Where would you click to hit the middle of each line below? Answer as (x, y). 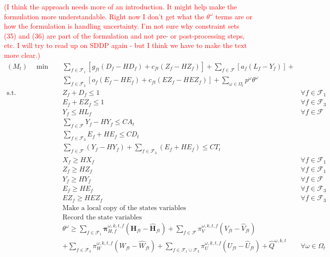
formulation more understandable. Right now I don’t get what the (104, 16)
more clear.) (22, 55)
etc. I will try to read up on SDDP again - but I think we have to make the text (126, 45)
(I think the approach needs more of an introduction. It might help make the (120, 6)
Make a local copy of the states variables (124, 208)
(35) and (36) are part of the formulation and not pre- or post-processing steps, (124, 35)
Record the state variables (102, 217)
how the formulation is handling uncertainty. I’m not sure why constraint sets (122, 26)
